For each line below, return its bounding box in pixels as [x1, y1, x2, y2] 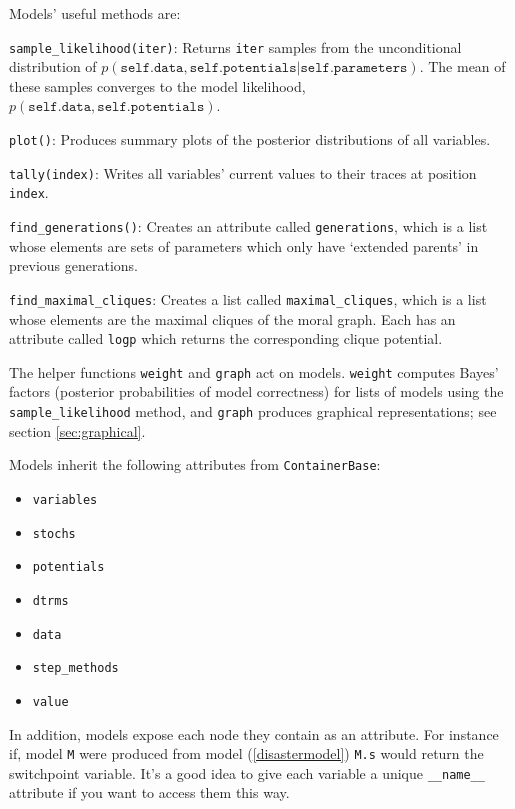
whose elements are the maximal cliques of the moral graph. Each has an [9, 308, 456, 329]
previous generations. [9, 255, 138, 276]
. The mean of [419, 56, 506, 77]
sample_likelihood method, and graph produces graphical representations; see [9, 401, 497, 421]
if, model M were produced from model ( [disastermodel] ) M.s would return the [9, 743, 484, 764]
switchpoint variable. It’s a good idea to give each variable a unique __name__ [9, 762, 485, 783]
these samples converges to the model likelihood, [9, 75, 306, 96]
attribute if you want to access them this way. [9, 782, 290, 803]
